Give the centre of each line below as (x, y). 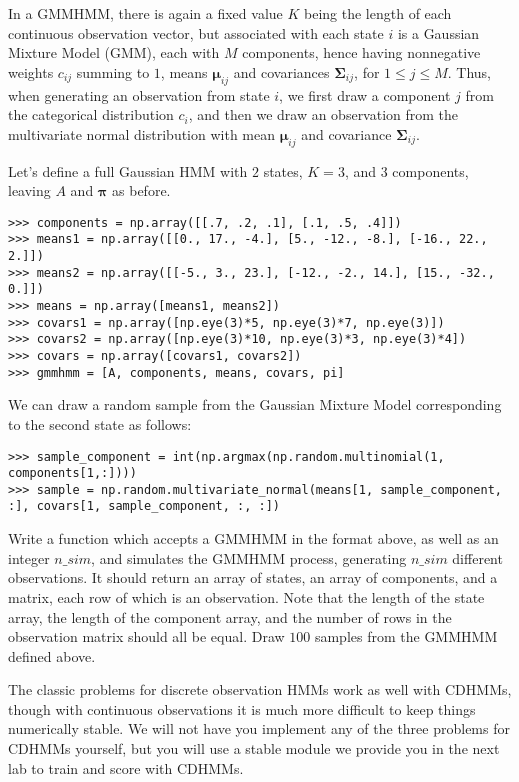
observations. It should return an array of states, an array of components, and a (253, 577)
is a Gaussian (438, 32)
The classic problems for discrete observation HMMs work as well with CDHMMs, (260, 689)
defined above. (52, 655)
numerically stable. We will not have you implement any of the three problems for (259, 728)
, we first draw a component (365, 94)
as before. (141, 190)
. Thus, (469, 71)
